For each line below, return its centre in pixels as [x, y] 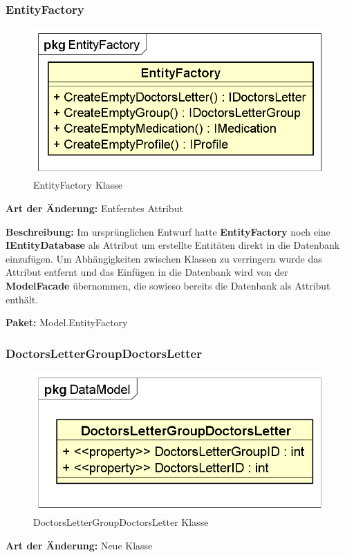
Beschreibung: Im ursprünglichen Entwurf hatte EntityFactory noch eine [168, 231]
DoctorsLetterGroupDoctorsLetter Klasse [121, 522]
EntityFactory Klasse [78, 185]
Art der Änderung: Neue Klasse [79, 545]
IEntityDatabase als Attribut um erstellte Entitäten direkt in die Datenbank [173, 245]
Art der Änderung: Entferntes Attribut [94, 208]
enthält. [22, 299]
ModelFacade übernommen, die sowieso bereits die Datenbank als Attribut [168, 285]
